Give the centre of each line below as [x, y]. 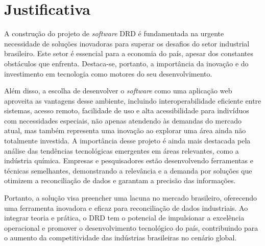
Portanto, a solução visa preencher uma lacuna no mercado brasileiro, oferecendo [130, 198]
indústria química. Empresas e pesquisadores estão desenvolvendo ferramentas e [129, 161]
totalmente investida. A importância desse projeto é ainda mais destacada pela [127, 141]
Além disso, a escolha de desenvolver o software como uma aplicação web [118, 91]
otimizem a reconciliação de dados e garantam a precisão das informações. [120, 180]
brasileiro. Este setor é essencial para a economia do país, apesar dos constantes [129, 53]
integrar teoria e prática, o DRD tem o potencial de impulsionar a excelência [124, 218]
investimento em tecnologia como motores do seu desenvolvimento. [108, 73]
